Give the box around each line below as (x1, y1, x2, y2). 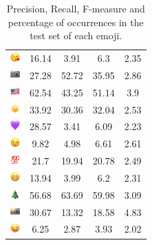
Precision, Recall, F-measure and (6, 1, 145, 15)
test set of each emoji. (30, 28, 122, 43)
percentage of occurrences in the (8, 14, 144, 29)
